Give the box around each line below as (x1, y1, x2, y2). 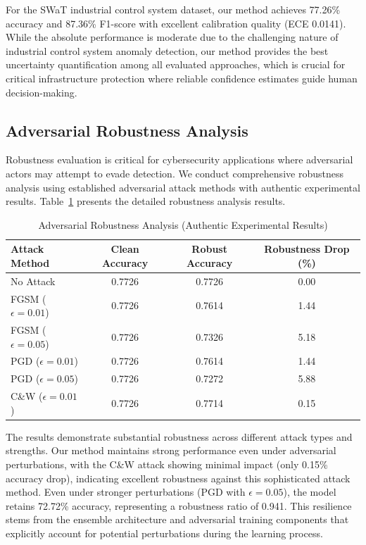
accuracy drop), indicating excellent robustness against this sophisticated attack (6, 470, 351, 485)
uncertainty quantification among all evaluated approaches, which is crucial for (6, 57, 346, 72)
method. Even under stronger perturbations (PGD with (6, 484, 246, 499)
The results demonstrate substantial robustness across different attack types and (6, 429, 353, 444)
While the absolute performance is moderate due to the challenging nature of (6, 30, 339, 44)
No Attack (11, 273, 56, 288)
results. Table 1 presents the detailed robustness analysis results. (6, 194, 286, 208)
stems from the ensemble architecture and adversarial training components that (6, 512, 349, 527)
